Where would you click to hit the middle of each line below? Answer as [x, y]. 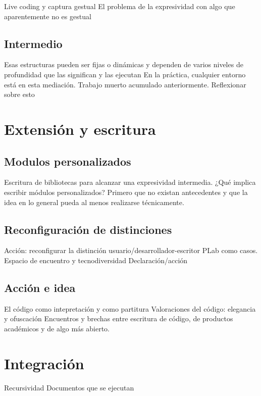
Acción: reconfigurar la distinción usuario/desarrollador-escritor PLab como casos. [131, 250]
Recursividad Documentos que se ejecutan [69, 387]
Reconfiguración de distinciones [88, 229]
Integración [44, 363]
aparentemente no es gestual [48, 16]
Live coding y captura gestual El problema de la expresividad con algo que [120, 6]
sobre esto [19, 94]
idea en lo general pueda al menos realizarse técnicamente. [94, 202]
